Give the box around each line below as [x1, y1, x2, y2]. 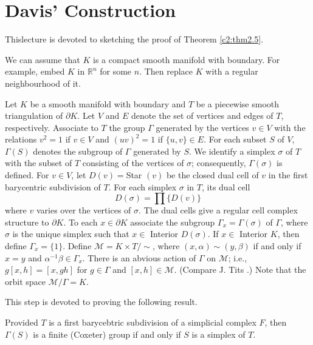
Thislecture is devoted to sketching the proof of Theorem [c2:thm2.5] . [5, 33, 264, 45]
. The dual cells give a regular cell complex [139, 204, 298, 216]
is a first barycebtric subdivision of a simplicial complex [49, 316, 256, 328]
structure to [5, 215, 49, 228]
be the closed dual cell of [166, 169, 259, 181]
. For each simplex [108, 180, 177, 193]
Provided [5, 316, 38, 328]
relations [5, 133, 37, 146]
